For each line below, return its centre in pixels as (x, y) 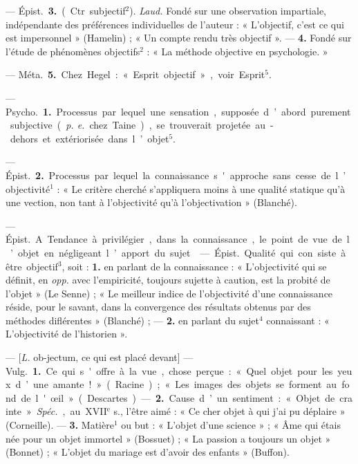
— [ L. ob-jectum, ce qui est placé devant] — (100, 357)
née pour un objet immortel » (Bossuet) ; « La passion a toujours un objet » (168, 438)
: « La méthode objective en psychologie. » (237, 51)
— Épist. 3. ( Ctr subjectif (66, 10)
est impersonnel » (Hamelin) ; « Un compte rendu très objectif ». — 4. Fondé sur (179, 38)
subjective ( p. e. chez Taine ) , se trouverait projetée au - (142, 125)
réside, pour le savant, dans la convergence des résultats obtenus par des (158, 307)
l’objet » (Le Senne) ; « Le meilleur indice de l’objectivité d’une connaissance (169, 293)
